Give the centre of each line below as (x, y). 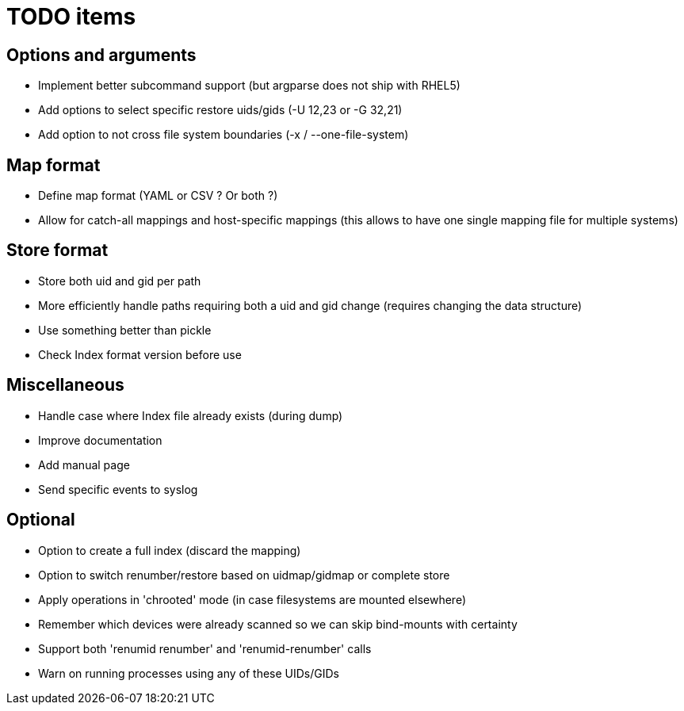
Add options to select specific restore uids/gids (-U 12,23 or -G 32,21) (220, 110)
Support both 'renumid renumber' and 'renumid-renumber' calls (205, 648)
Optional (41, 520)
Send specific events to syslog (118, 489)
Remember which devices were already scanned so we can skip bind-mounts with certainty (278, 624)
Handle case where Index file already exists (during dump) (191, 415)
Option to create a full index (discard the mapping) (170, 550)
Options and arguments (101, 55)
